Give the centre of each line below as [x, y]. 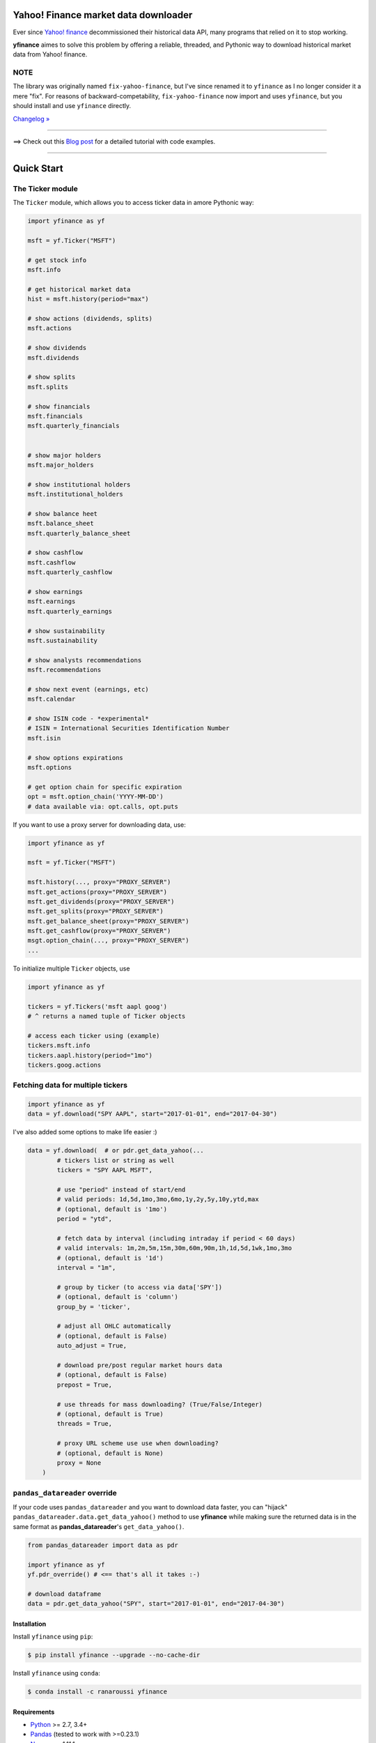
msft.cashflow [52, 562]
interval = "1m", [86, 1268]
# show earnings [55, 592]
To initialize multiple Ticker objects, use [71, 968]
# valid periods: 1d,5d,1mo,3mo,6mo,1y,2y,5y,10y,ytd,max [158, 1200]
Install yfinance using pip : [53, 1637]
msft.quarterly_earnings [70, 611]
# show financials [59, 406]
